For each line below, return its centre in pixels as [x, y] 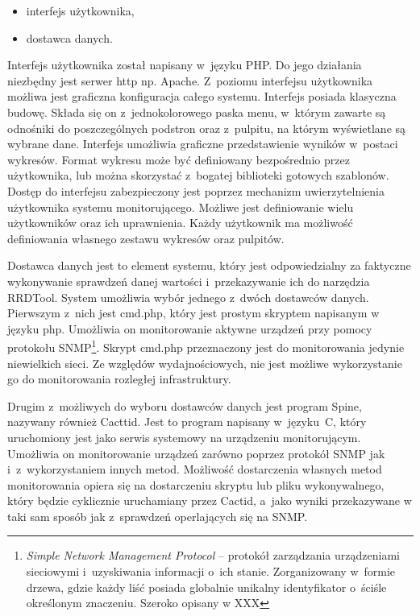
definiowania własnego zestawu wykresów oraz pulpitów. [146, 238]
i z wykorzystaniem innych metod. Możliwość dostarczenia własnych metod [195, 469]
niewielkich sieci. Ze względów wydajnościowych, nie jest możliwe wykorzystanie [205, 363]
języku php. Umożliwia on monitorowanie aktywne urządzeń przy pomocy [190, 328]
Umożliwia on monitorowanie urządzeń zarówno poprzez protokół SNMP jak [196, 453]
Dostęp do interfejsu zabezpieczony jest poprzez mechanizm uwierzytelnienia [196, 190]
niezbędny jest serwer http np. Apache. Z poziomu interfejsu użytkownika [190, 80]
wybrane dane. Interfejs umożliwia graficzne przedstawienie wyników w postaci [203, 144]
